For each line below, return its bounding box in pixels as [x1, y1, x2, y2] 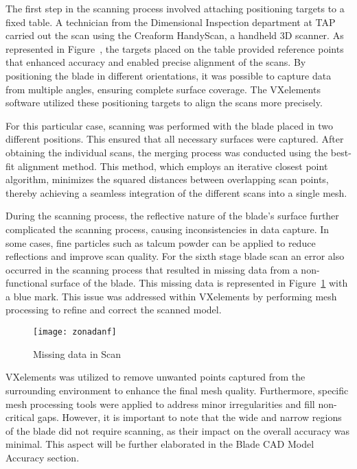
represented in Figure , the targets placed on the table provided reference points [5, 41, 344, 56]
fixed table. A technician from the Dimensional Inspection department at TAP [5, 14, 336, 29]
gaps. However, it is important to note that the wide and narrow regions [37, 410, 342, 424]
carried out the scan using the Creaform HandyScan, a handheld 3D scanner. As [5, 28, 344, 43]
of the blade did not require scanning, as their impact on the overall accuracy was [5, 423, 349, 437]
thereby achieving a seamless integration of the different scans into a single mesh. [5, 185, 347, 200]
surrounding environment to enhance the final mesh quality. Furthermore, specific [5, 383, 349, 397]
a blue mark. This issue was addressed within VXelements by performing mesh [5, 289, 337, 303]
